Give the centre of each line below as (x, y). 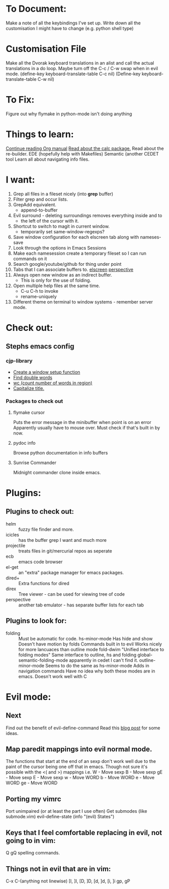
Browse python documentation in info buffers (60, 452)
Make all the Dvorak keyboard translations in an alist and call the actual (80, 63)
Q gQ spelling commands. (33, 853)
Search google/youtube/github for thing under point (67, 264)
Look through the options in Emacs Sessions (60, 248)
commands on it (30, 258)
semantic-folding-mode (43, 660)
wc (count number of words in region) (53, 383)
